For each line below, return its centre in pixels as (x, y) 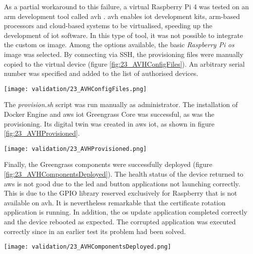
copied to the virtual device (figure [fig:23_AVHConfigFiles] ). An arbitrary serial (124, 63)
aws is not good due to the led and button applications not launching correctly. (122, 183)
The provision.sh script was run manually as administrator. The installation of (121, 104)
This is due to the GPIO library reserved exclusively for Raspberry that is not (121, 193)
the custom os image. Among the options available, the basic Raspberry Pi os (119, 45)
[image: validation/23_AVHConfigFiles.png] (75, 89)
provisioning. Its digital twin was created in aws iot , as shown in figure (109, 123)
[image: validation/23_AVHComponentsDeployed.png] (88, 247)
